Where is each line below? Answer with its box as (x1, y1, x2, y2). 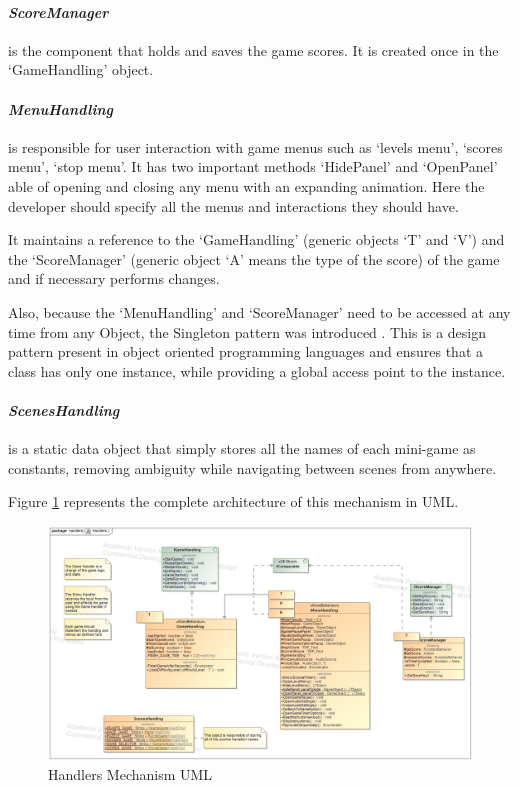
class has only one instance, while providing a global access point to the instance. (8, 360, 506, 381)
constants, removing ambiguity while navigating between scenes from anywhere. (8, 457, 497, 478)
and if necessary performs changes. (8, 268, 220, 289)
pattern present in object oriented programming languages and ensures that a (8, 341, 484, 362)
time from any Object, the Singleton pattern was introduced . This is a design (8, 321, 486, 342)
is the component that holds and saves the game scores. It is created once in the (8, 39, 499, 60)
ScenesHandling (8, 399, 120, 420)
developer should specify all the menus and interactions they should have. (8, 195, 459, 216)
